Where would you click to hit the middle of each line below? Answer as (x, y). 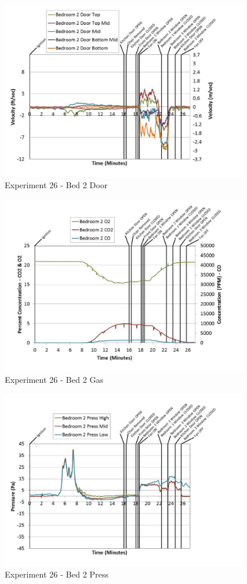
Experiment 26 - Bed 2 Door (56, 185)
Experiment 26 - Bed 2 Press (57, 574)
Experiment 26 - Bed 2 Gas (54, 380)
